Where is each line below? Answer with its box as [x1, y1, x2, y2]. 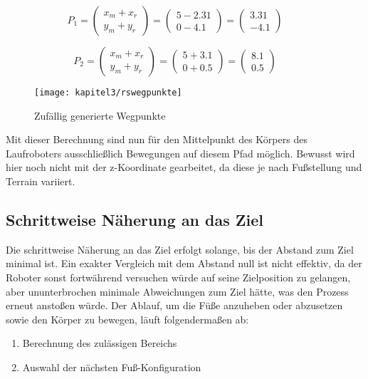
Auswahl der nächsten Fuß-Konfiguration [22, 359, 201, 374]
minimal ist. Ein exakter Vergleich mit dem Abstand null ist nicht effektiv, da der [6, 256, 362, 271]
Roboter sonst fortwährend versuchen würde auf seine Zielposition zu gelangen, [6, 270, 351, 285]
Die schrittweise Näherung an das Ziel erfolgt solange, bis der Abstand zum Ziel [6, 242, 354, 256]
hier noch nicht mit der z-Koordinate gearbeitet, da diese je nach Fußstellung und [6, 160, 362, 175]
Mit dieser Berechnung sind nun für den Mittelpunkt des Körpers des [6, 132, 307, 147]
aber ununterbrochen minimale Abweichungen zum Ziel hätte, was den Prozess [6, 284, 349, 298]
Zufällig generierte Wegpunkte [34, 108, 166, 123]
